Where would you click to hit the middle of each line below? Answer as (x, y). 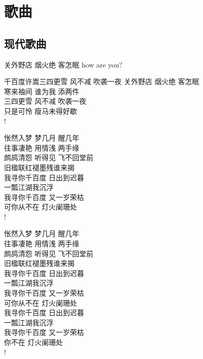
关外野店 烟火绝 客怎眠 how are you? (63, 64)
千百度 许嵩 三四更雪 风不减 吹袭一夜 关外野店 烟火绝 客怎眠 (102, 81)
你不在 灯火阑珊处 (33, 342)
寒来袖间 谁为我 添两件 (42, 91)
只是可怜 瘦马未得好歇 (41, 111)
